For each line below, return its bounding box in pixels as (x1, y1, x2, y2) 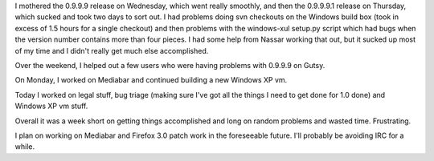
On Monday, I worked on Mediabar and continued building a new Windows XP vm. (14, 75, 288, 85)
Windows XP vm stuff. (14, 101, 88, 111)
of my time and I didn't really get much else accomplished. (14, 46, 209, 55)
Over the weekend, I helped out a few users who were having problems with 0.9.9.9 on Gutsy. (14, 60, 325, 70)
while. (14, 142, 35, 151)
